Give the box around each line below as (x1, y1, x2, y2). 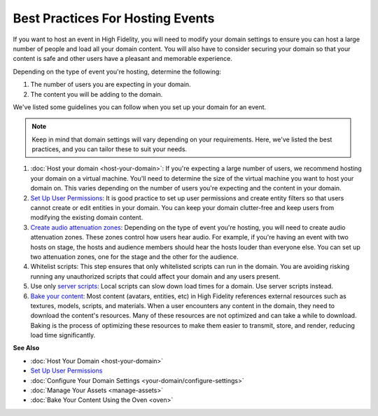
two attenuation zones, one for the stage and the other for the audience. (30, 252, 239, 261)
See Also (13, 344, 40, 352)
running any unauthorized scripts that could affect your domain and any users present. (30, 272, 281, 280)
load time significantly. (30, 331, 96, 340)
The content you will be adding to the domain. (30, 90, 163, 98)
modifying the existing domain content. (30, 214, 143, 222)
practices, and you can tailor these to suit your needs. (31, 145, 188, 153)
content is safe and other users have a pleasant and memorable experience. (13, 55, 232, 63)
